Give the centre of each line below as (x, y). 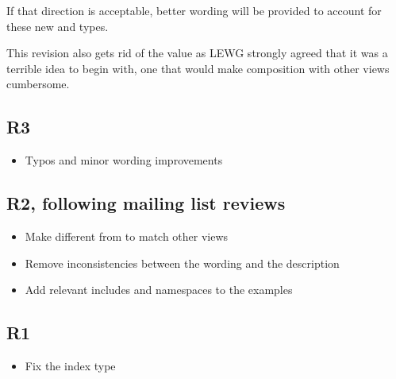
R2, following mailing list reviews (146, 203)
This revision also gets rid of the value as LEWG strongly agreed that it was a (197, 53)
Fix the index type (70, 365)
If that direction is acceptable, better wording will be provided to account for (194, 10)
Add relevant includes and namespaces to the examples (159, 290)
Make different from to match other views (127, 236)
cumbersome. (38, 84)
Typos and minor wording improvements (124, 160)
